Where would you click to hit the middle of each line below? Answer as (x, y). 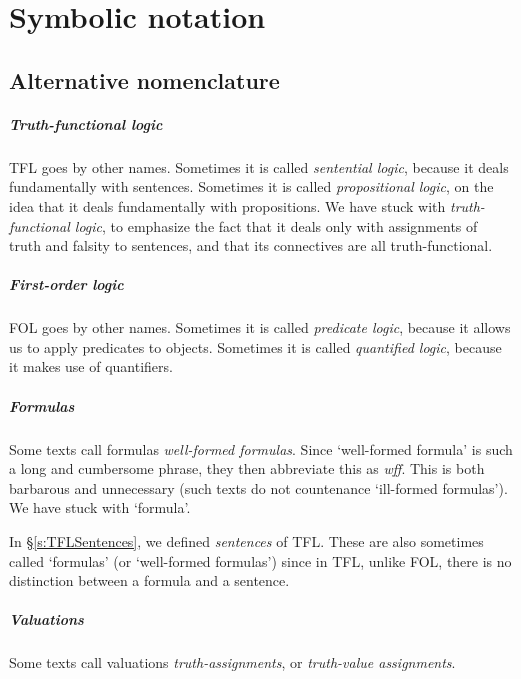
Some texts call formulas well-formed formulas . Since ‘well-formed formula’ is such (261, 448)
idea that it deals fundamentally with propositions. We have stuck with (227, 205)
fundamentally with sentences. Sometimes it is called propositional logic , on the (251, 186)
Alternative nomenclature (144, 79)
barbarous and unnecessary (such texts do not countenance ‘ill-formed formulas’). (258, 487)
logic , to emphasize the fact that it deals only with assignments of (276, 225)
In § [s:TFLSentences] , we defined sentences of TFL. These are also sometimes (246, 540)
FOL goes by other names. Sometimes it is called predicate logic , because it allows (260, 327)
